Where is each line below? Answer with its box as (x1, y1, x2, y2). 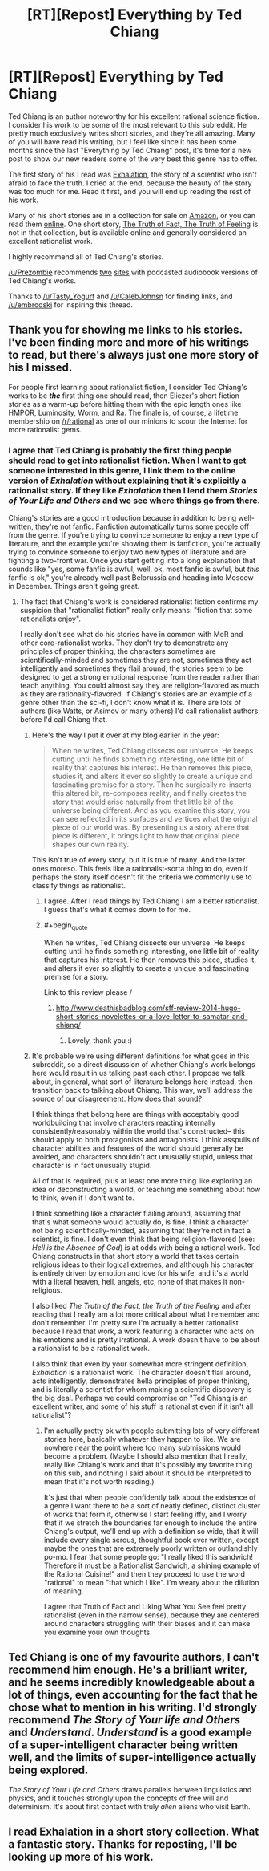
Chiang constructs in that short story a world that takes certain (31, 1251, 239, 1260)
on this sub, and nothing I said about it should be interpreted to (43, 1468, 251, 1478)
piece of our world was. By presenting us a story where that (51, 822, 250, 832)
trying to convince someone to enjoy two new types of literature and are (8, 547, 247, 557)
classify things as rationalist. (31, 881, 126, 891)
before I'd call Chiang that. (19, 715, 108, 724)
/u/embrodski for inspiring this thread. (8, 299, 134, 310)
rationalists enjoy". (19, 614, 82, 623)
